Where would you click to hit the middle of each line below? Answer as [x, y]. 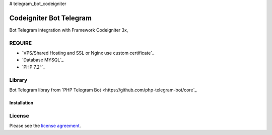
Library [18, 80]
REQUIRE [21, 43]
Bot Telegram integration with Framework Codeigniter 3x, [69, 30]
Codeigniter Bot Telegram [50, 18]
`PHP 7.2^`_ [33, 67]
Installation [21, 102]
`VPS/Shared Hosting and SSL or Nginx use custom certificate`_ [88, 53]
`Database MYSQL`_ [43, 60]
